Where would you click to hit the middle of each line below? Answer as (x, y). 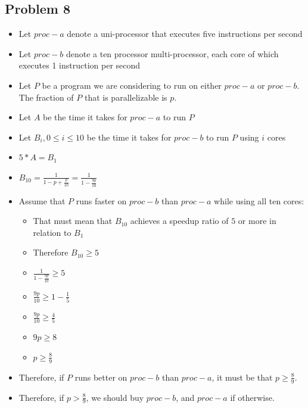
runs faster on (101, 200)
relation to (52, 232)
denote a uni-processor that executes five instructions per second (185, 34)
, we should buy (115, 397)
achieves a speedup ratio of (179, 221)
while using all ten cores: (259, 200)
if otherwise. (252, 397)
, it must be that (242, 377)
